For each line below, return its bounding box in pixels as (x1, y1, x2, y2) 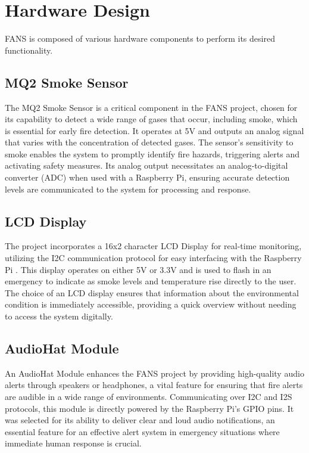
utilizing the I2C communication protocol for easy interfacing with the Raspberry (5, 252, 302, 264)
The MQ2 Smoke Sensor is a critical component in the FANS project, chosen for (5, 101, 298, 113)
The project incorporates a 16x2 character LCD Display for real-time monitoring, (5, 240, 302, 252)
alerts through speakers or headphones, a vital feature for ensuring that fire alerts (5, 378, 303, 391)
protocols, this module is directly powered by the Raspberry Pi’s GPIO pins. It (5, 402, 294, 414)
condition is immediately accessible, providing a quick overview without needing (5, 298, 296, 311)
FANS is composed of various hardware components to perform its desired (5, 32, 275, 45)
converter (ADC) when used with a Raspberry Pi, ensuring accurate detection (5, 171, 290, 184)
